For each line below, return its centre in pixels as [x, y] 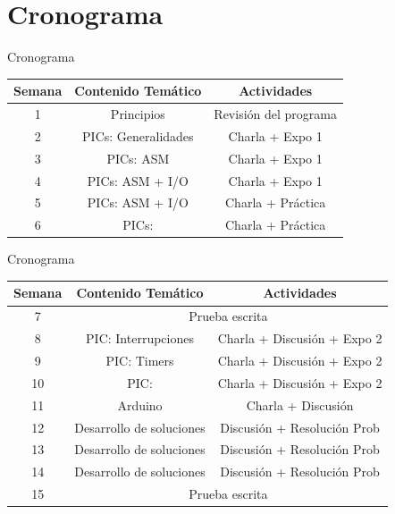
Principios [138, 114]
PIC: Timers [140, 360]
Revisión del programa [275, 114]
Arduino [140, 404]
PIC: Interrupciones [140, 338]
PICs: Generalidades [138, 135]
